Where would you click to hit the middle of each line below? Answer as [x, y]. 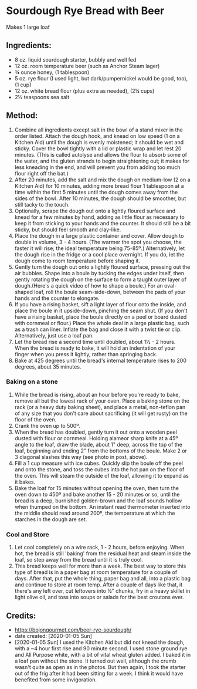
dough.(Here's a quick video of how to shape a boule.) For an [89, 285]
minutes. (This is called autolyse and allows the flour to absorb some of [101, 154]
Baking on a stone [32, 381]
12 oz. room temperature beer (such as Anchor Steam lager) [87, 66]
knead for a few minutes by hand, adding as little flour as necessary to [99, 217]
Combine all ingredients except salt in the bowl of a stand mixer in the [99, 130]
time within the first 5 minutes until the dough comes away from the [96, 192]
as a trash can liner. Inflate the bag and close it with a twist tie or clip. [98, 329]
